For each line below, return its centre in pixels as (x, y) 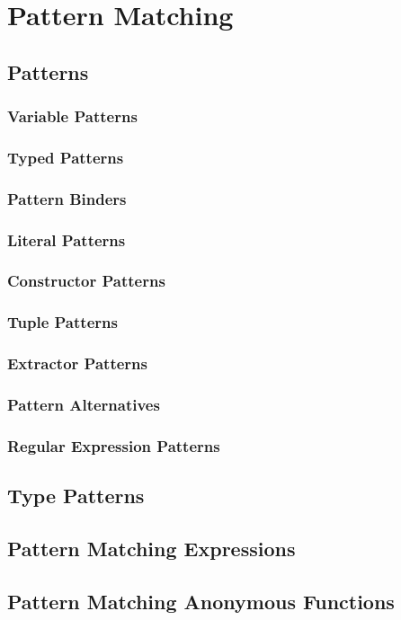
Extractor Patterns (77, 363)
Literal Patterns (67, 239)
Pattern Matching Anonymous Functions (201, 601)
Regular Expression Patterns (114, 445)
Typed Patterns (66, 157)
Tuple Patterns (62, 322)
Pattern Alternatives (84, 404)
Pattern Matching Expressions (151, 548)
